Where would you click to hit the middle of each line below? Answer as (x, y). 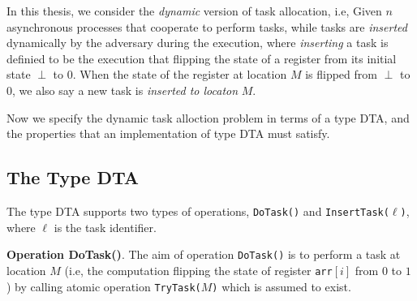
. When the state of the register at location (180, 74)
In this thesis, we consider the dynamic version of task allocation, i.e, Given (194, 11)
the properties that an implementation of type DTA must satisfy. (168, 133)
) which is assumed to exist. (282, 286)
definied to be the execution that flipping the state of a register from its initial (202, 58)
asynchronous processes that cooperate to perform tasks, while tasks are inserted (207, 26)
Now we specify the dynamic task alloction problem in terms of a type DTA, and (208, 117)
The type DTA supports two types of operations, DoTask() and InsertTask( (198, 211)
